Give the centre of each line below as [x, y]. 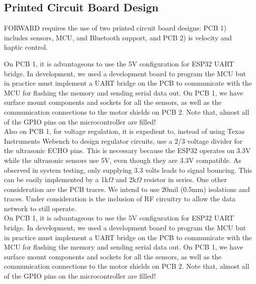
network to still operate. [40, 208]
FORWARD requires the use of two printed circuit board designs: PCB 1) [115, 28]
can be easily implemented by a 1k [56, 179]
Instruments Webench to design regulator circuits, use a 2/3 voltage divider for [123, 141]
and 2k [126, 179]
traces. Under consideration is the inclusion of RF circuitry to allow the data [120, 199]
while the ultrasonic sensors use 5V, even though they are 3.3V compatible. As [123, 160]
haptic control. [26, 47]
